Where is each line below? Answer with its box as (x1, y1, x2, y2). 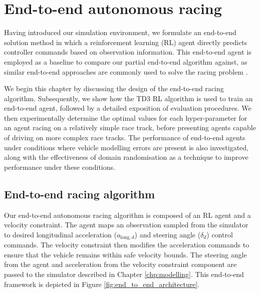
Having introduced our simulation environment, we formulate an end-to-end (4, 27, 236, 38)
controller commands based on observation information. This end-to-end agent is (4, 47, 251, 57)
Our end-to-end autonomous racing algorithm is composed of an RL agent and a (4, 209, 251, 220)
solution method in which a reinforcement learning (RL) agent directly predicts (4, 37, 247, 47)
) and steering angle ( (134, 229, 201, 239)
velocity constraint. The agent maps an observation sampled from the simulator (4, 219, 248, 230)
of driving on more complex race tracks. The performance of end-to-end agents (4, 132, 245, 143)
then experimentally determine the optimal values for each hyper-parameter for (4, 112, 247, 123)
